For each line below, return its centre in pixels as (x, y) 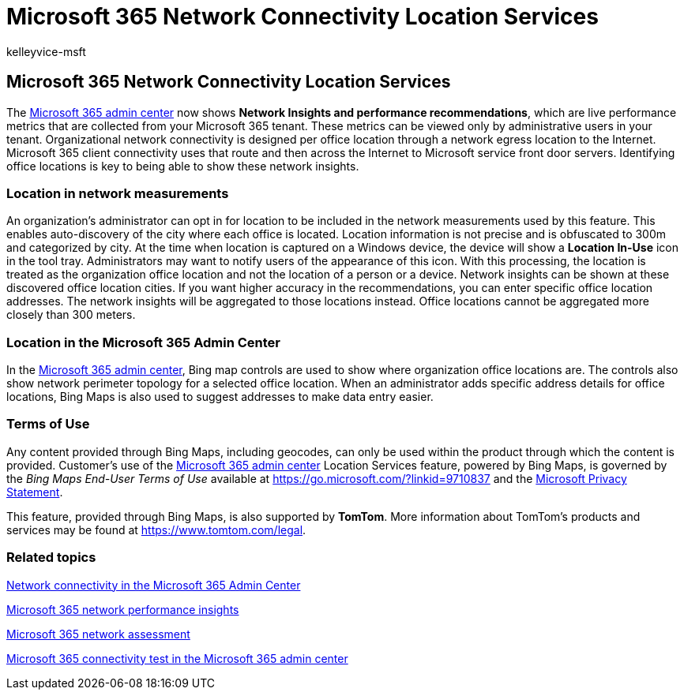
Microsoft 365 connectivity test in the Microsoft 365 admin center (177, 658)
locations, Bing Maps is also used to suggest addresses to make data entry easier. (220, 397)
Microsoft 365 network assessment (98, 634)
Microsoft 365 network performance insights (123, 609)
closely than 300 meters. (71, 315)
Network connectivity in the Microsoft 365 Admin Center (154, 585)
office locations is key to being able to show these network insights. (183, 166)
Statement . (35, 492)
